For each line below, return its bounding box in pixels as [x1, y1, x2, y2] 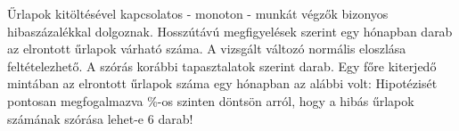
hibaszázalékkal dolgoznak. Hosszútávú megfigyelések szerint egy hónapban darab [7, 21, 453, 40]
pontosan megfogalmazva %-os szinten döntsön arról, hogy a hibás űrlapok [7, 91, 414, 110]
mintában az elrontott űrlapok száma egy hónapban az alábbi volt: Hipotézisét [7, 74, 438, 93]
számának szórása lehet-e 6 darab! [7, 109, 193, 127]
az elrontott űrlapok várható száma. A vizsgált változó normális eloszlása [7, 39, 406, 58]
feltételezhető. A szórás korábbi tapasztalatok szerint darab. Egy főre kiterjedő [7, 56, 437, 75]
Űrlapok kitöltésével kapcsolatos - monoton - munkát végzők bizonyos [7, 4, 389, 22]
